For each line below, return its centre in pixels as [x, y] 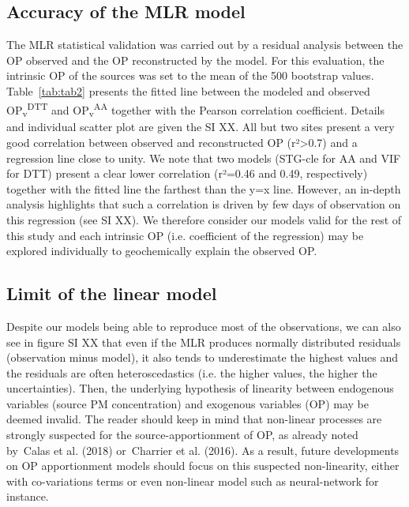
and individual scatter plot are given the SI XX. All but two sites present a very [201, 127]
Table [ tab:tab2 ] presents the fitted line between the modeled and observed [188, 90]
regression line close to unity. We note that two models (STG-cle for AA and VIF [204, 158]
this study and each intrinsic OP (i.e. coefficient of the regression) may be [185, 235]
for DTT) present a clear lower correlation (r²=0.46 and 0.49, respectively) [187, 173]
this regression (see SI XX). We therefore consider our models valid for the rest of [204, 219]
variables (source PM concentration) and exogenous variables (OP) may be [188, 403]
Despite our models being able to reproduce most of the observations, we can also [204, 326]
